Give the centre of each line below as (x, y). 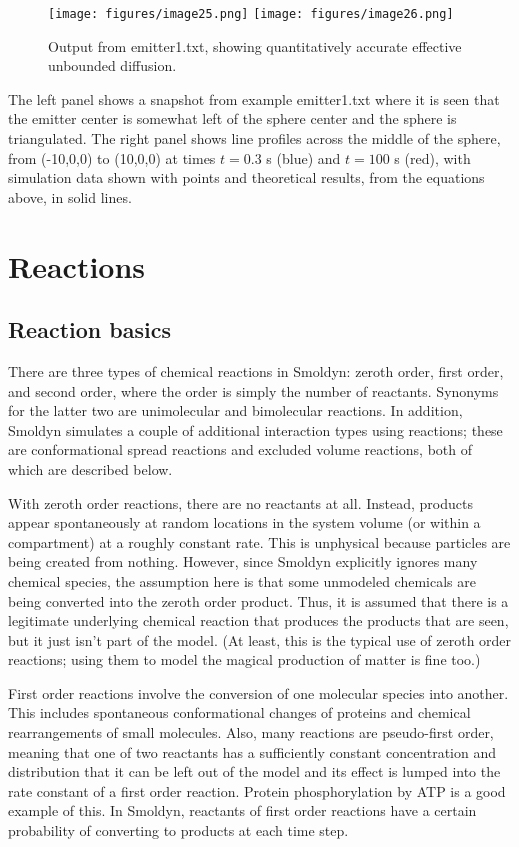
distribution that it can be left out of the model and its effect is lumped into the (254, 771)
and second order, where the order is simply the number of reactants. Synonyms (253, 390)
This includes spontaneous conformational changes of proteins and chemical (239, 712)
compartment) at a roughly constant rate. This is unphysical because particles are (259, 541)
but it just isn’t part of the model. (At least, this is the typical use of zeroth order (260, 639)
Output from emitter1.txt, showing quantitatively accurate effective (255, 45)
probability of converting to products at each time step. (178, 830)
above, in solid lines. (70, 196)
